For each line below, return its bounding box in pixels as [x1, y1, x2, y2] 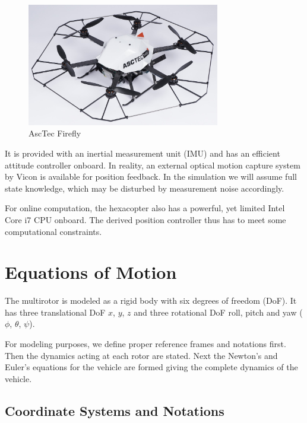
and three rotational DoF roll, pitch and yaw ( [134, 306, 303, 318]
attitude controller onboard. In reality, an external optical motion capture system [5, 158, 300, 171]
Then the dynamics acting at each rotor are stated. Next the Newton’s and [5, 349, 278, 361]
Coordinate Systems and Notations [5, 401, 224, 419]
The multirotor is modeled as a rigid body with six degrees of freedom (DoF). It [5, 294, 297, 307]
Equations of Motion [5, 260, 177, 284]
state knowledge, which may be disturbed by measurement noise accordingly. [5, 182, 284, 194]
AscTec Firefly [29, 127, 81, 139]
